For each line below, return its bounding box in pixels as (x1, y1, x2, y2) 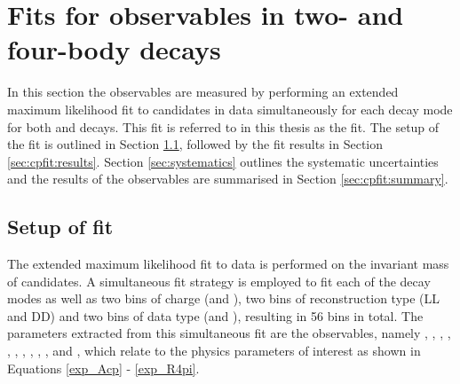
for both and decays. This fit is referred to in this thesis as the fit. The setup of (7, 117, 440, 136)
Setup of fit (7, 213, 114, 240)
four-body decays (7, 31, 221, 67)
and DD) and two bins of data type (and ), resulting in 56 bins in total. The (7, 306, 424, 325)
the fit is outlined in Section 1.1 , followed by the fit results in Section (7, 135, 384, 153)
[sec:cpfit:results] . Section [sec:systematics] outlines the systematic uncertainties (7, 152, 439, 170)
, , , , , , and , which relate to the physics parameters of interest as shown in (7, 341, 421, 360)
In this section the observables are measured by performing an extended (7, 82, 399, 101)
